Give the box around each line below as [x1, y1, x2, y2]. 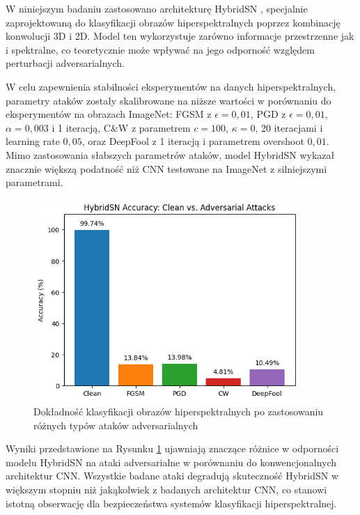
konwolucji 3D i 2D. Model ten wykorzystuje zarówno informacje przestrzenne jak [6, 29, 354, 43]
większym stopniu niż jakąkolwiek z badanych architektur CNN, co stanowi [6, 482, 327, 496]
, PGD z [250, 107, 286, 121]
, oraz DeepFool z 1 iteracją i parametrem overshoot [81, 134, 304, 148]
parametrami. [6, 175, 63, 190]
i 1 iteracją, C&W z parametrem [52, 120, 191, 134]
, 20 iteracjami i [255, 120, 323, 134]
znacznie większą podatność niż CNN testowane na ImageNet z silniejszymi [6, 161, 327, 176]
